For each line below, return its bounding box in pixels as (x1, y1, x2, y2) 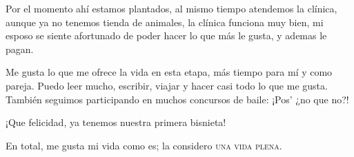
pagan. (6, 41, 34, 56)
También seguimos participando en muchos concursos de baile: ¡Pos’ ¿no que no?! (6, 92, 349, 106)
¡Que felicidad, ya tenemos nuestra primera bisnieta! (6, 115, 226, 129)
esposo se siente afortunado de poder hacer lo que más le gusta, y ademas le (6, 28, 327, 43)
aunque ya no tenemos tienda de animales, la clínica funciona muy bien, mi (6, 14, 324, 29)
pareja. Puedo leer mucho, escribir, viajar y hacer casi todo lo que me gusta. (6, 78, 328, 92)
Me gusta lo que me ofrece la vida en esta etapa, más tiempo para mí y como (6, 65, 333, 79)
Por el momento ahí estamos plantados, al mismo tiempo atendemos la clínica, (6, 1, 337, 15)
